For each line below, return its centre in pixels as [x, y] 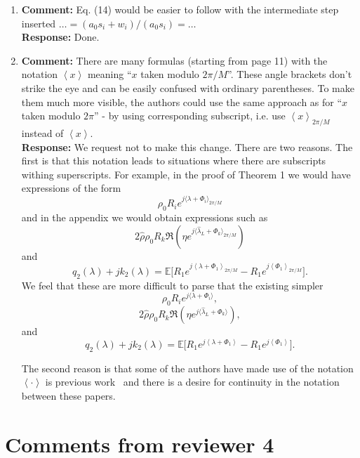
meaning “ [109, 74]
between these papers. [68, 395]
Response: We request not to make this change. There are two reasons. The [187, 146]
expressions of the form [71, 188]
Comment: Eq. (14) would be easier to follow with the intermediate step [180, 9]
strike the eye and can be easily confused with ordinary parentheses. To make [188, 87]
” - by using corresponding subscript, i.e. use [190, 116]
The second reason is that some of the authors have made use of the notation [187, 368]
